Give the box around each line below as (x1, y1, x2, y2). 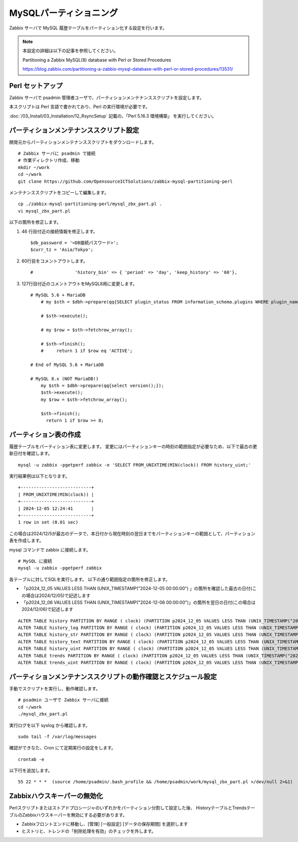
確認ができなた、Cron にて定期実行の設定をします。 (9, 745, 116, 751)
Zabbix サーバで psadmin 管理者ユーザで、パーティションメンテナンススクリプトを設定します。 (9, 95, 205, 101)
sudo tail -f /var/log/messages (18, 733, 97, 739)
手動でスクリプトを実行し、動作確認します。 (9, 685, 100, 692)
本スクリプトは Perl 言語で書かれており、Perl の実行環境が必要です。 (9, 104, 150, 110)
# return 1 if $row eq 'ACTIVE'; (40, 348, 133, 354)
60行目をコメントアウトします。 (21, 258, 88, 264)
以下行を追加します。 (9, 767, 53, 774)
